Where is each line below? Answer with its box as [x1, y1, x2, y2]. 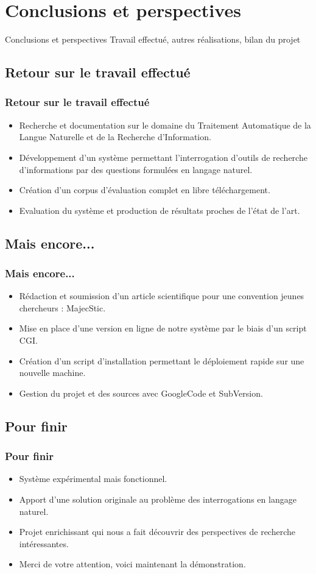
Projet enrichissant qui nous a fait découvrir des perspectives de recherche [19, 525, 295, 538]
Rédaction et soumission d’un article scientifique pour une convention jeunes [19, 289, 304, 302]
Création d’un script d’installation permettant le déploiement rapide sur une [19, 354, 304, 367]
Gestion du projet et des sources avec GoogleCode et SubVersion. [19, 386, 263, 399]
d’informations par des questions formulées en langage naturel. [19, 163, 253, 175]
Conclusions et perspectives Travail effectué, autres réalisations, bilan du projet [5, 33, 301, 46]
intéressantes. [19, 537, 69, 550]
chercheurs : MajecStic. [19, 301, 106, 314]
